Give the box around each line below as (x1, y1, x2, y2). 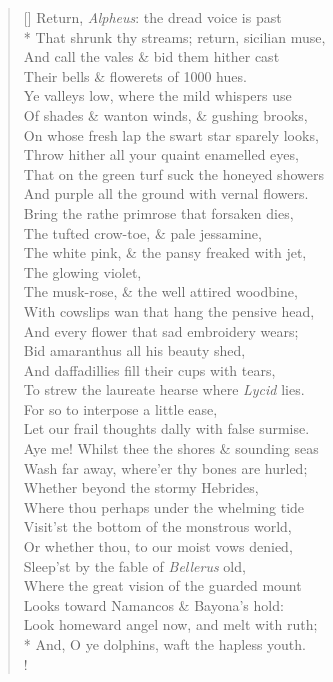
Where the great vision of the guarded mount (23, 575, 302, 596)
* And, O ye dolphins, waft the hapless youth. (23, 634, 306, 654)
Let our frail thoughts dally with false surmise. (23, 418, 310, 439)
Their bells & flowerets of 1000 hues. (23, 65, 247, 86)
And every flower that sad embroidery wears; (23, 320, 299, 341)
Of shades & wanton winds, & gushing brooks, (23, 104, 308, 125)
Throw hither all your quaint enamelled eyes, (23, 144, 299, 165)
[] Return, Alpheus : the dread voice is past (23, 7, 282, 27)
